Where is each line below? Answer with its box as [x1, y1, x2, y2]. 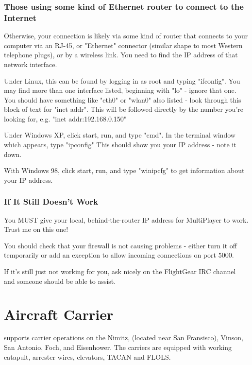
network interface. [4, 59, 57, 69]
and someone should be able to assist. [4, 276, 116, 286]
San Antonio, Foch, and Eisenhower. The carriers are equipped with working [4, 342, 232, 352]
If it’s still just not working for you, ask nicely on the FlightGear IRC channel [4, 266, 236, 277]
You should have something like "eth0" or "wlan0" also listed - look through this [4, 94, 241, 104]
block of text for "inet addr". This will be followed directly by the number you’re [4, 104, 243, 114]
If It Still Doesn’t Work [4, 195, 99, 208]
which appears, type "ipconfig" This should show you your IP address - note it [4, 139, 236, 150]
